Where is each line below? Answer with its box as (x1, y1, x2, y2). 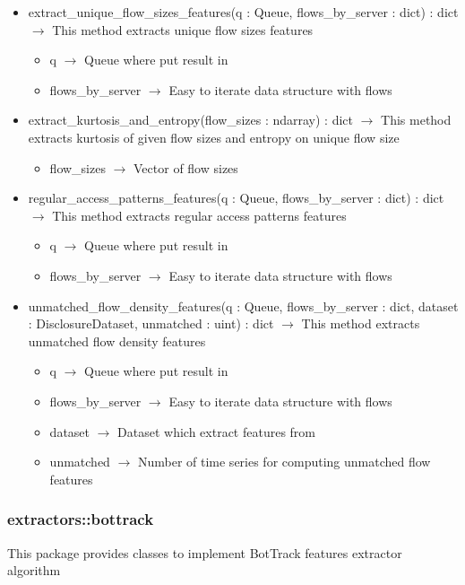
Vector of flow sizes (133, 158, 238, 177)
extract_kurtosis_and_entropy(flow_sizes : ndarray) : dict (28, 110, 353, 129)
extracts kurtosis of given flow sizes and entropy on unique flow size (28, 127, 400, 146)
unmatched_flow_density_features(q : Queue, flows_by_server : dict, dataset (28, 296, 459, 315)
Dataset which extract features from (117, 422, 316, 441)
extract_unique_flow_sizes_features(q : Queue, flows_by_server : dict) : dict (28, 3, 459, 21)
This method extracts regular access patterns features (52, 205, 347, 224)
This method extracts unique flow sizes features (52, 20, 314, 39)
